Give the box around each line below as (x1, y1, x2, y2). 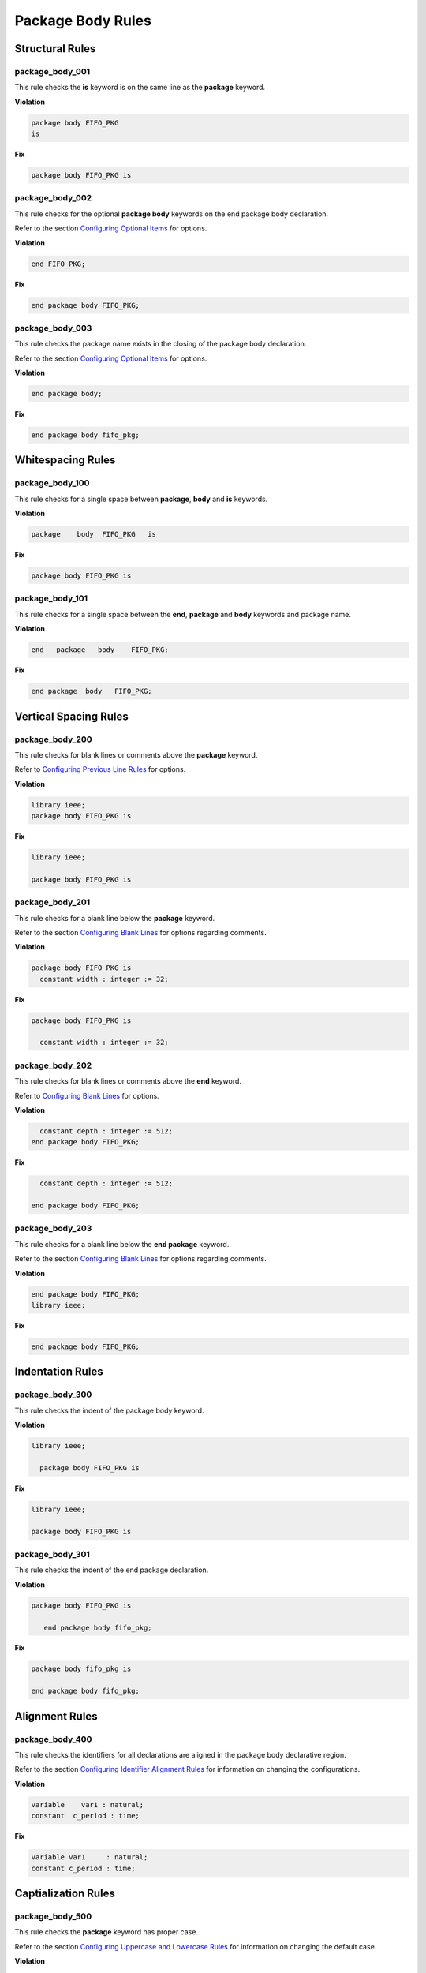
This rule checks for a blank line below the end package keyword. (14, 1239, 230, 1249)
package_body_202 (14, 1060, 92, 1071)
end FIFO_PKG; (31, 259, 86, 268)
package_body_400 (14, 1733, 92, 1744)
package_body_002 (14, 193, 92, 204)
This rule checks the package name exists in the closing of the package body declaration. (14, 339, 307, 349)
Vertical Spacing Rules (14, 709, 129, 723)
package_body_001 (14, 66, 91, 77)
